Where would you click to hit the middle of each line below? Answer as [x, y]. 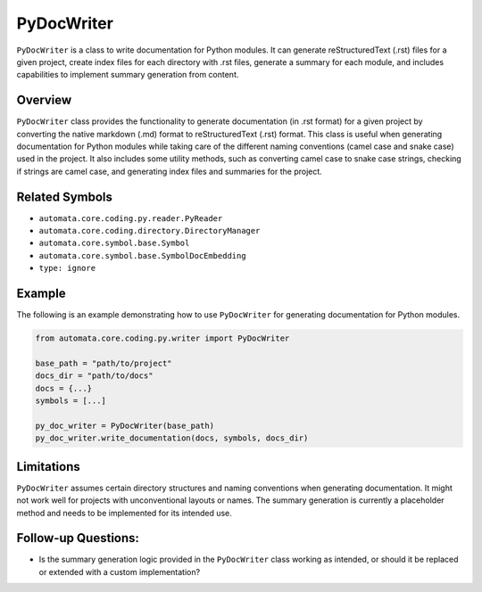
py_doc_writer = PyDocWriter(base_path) [125, 425]
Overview [44, 100]
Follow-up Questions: [78, 538]
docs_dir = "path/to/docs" [94, 376]
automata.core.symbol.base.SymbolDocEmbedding [142, 255]
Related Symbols [65, 197]
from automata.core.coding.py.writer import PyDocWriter [162, 338]
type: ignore [67, 268]
